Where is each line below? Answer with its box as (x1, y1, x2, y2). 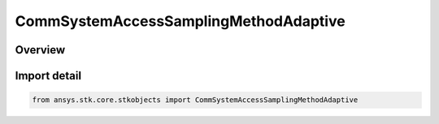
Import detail (15, 69, 81, 83)
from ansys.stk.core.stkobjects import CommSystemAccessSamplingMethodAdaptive (32, 96, 359, 105)
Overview (15, 43, 66, 57)
